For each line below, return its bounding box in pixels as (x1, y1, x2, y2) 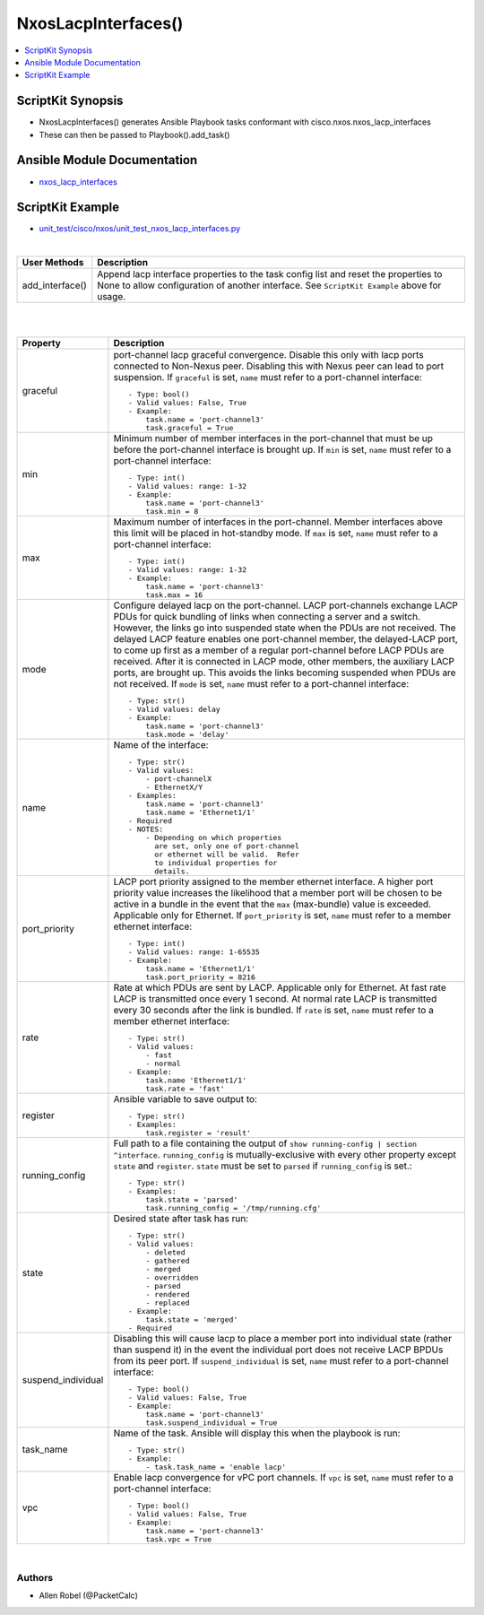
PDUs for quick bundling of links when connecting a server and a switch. (113, 611, 421, 622)
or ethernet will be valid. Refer (153, 850, 299, 859)
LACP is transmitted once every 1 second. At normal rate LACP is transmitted (113, 993, 437, 1004)
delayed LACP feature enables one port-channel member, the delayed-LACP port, (113, 633, 459, 645)
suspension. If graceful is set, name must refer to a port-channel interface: (113, 371, 423, 383)
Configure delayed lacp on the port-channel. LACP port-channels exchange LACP (113, 599, 459, 612)
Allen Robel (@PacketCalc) (39, 1590, 139, 1601)
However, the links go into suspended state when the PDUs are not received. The (113, 621, 456, 634)
